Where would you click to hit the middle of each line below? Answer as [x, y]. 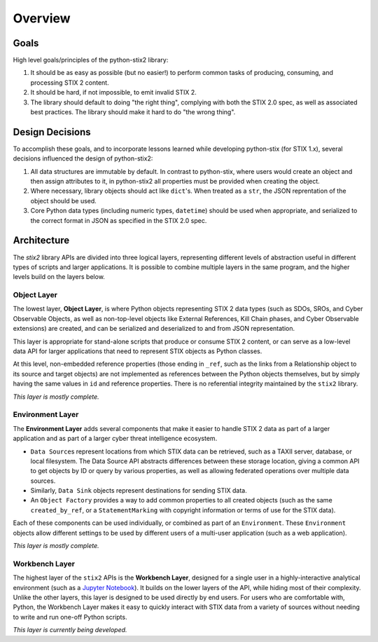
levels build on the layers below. [59, 277]
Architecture [41, 241]
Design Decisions [52, 132]
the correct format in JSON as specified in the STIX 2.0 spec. [119, 220]
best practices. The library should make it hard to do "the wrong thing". [133, 112]
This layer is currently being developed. [70, 630]
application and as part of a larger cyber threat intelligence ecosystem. [115, 439]
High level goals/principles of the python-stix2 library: [91, 60]
